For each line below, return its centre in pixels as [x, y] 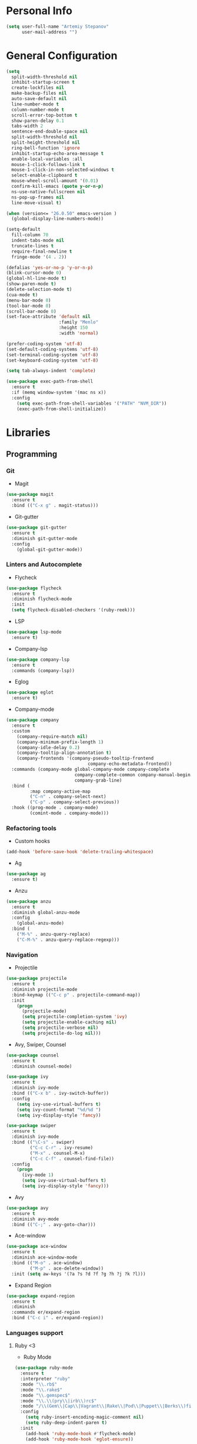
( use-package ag [26, 874]
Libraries [28, 433]
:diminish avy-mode [35, 1219]
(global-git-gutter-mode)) [50, 549]
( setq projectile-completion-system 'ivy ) [74, 1017]
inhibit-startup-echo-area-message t [58, 153]
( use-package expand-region [41, 1296]
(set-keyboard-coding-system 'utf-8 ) [52, 360]
